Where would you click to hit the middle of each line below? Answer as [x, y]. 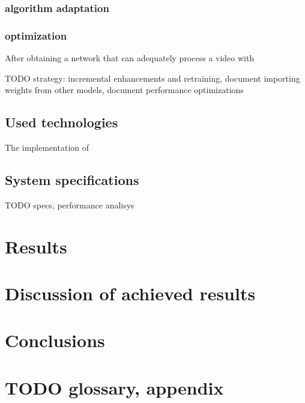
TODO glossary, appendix [114, 387]
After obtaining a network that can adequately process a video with [130, 58]
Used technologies [62, 122]
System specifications [72, 180]
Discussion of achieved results [130, 293]
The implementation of [47, 147]
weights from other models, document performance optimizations [124, 90]
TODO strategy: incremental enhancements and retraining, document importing [152, 78]
